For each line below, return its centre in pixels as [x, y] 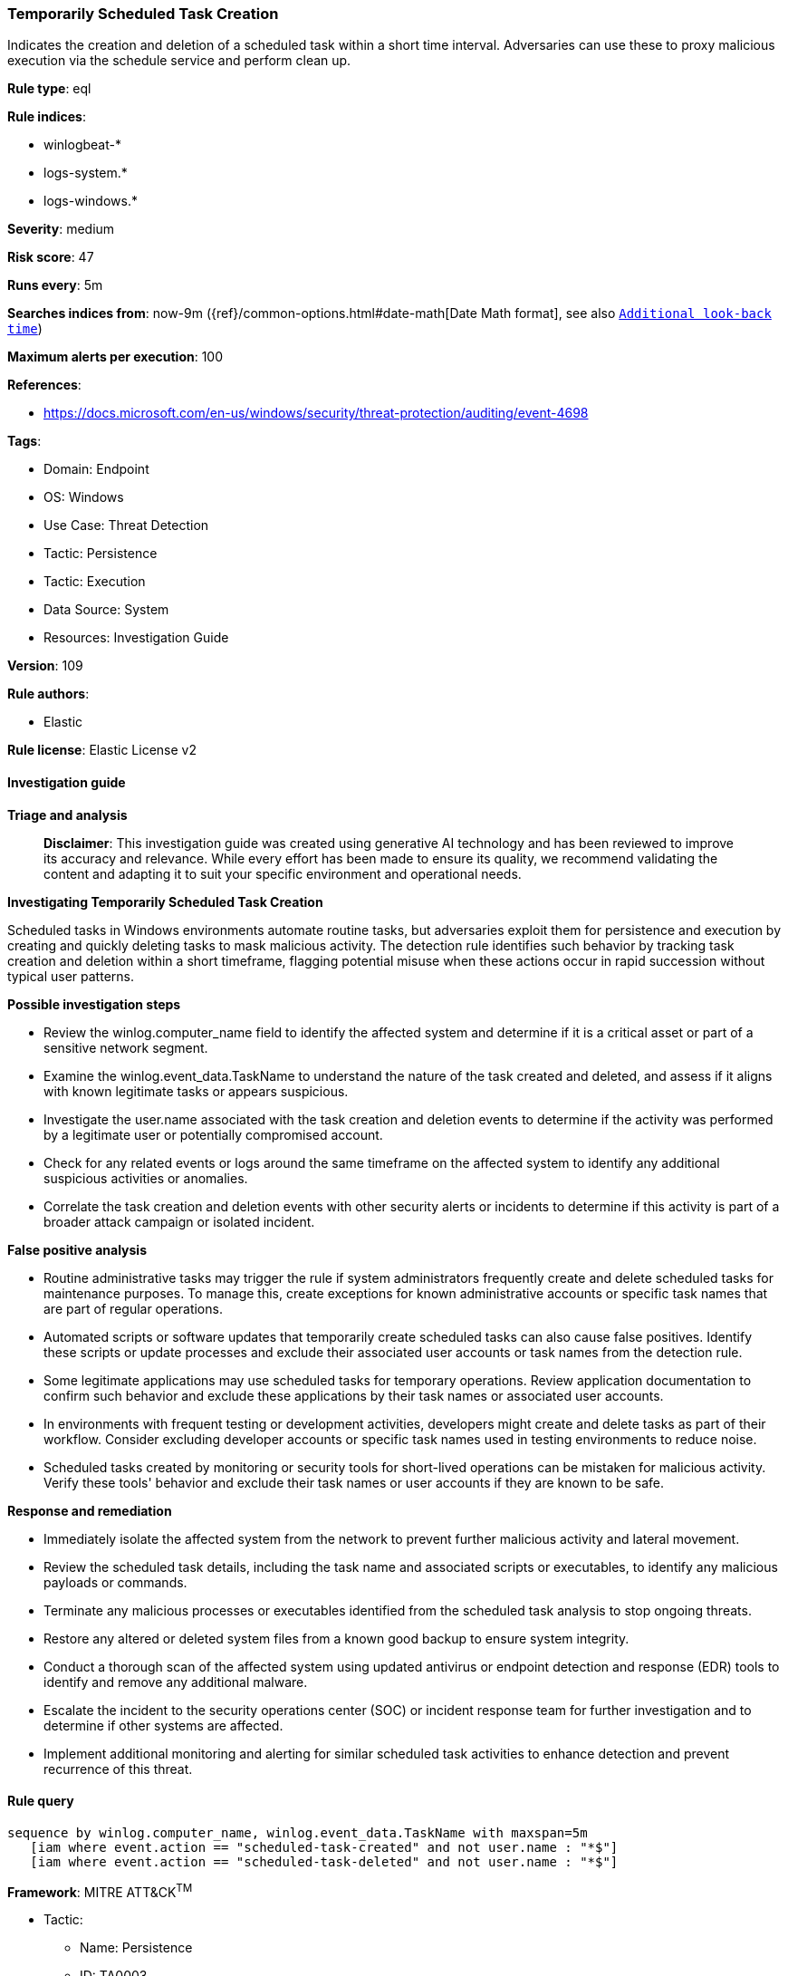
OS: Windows [84, 497]
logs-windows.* [91, 201]
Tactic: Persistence [101, 554]
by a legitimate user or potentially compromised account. [213, 1134]
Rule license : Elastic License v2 [102, 750]
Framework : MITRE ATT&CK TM [100, 1890]
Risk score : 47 [51, 257]
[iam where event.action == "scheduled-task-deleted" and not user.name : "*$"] [324, 1861]
